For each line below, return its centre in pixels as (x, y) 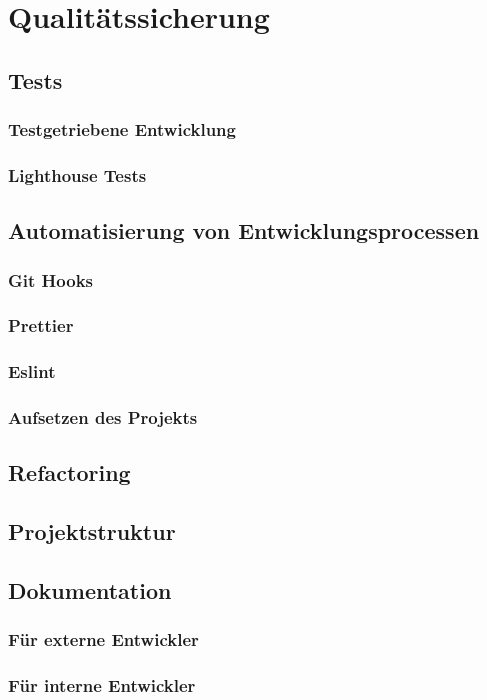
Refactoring (69, 472)
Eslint (32, 371)
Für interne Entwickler (102, 685)
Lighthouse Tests (77, 174)
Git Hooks (51, 279)
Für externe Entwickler (103, 639)
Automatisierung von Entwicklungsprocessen (244, 230)
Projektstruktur (92, 531)
